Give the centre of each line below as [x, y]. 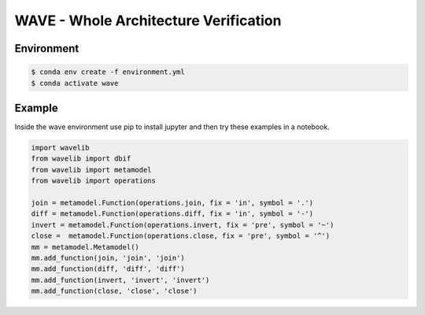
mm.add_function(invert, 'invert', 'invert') [120, 280]
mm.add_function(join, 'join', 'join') [108, 258]
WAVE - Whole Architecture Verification [148, 20]
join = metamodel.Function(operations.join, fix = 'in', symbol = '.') [172, 202]
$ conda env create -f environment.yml [108, 72]
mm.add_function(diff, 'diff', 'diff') [108, 269]
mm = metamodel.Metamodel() [85, 247]
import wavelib [60, 148]
